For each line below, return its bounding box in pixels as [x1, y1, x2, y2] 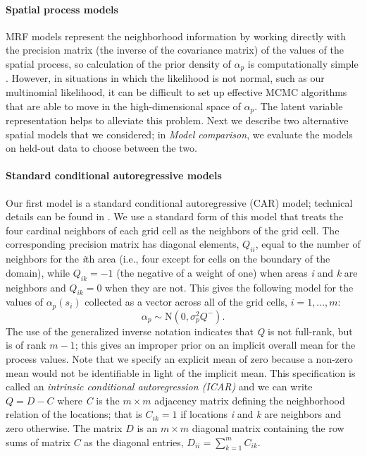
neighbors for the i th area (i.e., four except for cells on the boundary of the [6, 251, 330, 266]
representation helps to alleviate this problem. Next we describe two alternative [6, 113, 349, 128]
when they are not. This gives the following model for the [105, 280, 354, 294]
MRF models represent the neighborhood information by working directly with [6, 28, 347, 43]
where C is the [57, 392, 120, 407]
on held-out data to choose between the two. [6, 140, 197, 155]
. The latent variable [254, 98, 343, 113]
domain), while [6, 265, 70, 280]
